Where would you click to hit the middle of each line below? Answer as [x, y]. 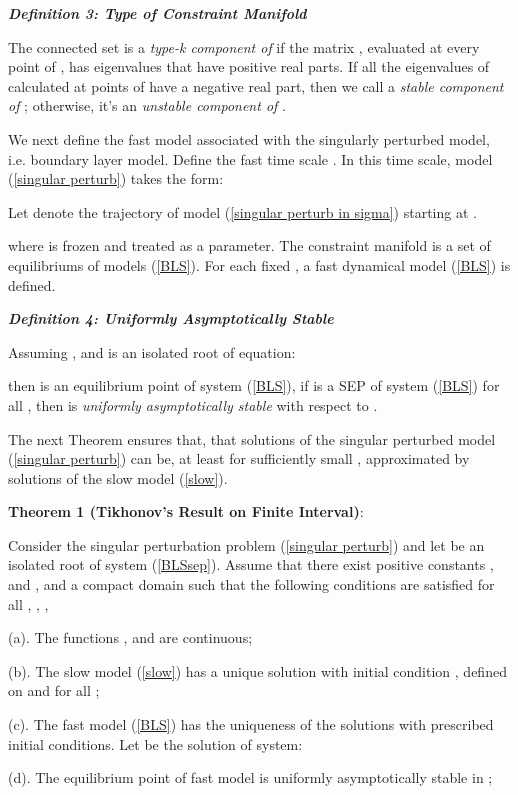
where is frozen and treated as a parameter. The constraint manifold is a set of [249, 245]
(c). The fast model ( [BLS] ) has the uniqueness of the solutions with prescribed [251, 724]
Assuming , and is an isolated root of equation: [152, 351]
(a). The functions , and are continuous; [130, 637]
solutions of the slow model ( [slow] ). [118, 477]
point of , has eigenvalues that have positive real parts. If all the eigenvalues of [249, 66]
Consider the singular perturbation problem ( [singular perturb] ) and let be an [246, 544]
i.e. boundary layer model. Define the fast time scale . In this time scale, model [250, 158]
